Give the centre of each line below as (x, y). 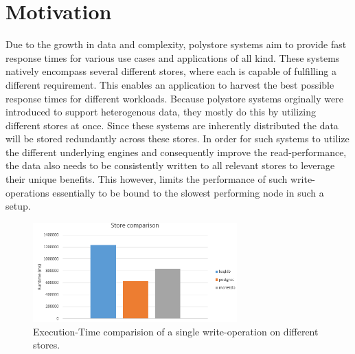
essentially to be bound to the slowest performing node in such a (188, 192)
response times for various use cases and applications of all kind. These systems (173, 57)
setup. (18, 206)
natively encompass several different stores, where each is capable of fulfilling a (171, 71)
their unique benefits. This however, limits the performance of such (147, 179)
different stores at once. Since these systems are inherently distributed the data (172, 125)
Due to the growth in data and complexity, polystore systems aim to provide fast (176, 44)
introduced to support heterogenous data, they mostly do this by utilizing (161, 112)
